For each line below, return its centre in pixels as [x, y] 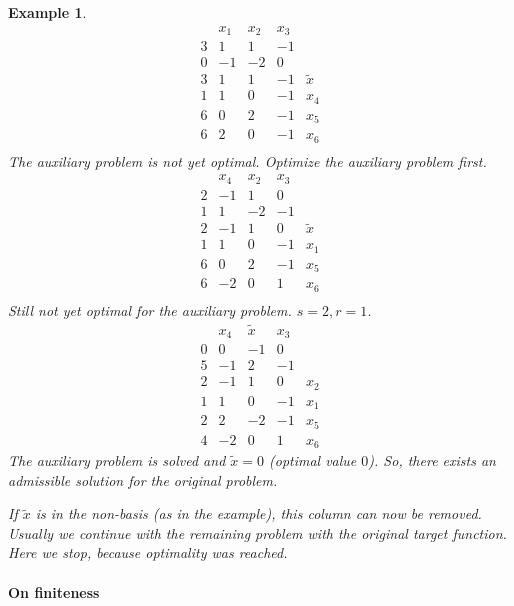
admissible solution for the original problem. [143, 479]
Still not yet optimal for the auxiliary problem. [150, 309]
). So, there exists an [432, 460]
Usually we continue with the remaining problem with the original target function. [257, 532]
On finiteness [54, 591]
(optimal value [312, 460]
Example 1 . [47, 12]
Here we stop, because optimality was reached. [148, 552]
